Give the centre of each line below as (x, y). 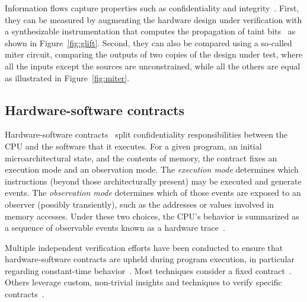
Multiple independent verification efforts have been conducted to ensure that (144, 247)
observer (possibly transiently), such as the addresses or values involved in (140, 204)
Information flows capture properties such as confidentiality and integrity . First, (152, 8)
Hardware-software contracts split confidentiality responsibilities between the (146, 134)
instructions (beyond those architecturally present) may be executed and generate (153, 181)
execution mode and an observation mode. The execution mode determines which (152, 169)
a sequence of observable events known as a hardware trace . (115, 228)
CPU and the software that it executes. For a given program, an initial (133, 146)
